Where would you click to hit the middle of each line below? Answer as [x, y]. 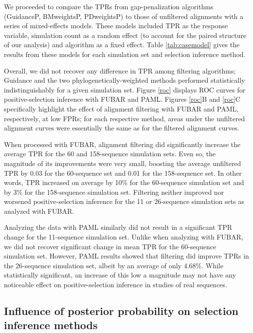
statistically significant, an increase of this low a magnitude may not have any [120, 275]
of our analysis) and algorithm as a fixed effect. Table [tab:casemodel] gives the [122, 45]
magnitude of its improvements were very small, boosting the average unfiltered [123, 163]
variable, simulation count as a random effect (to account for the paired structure [125, 35]
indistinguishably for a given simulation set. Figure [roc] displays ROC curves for [125, 89]
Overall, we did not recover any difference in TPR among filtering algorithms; [120, 70]
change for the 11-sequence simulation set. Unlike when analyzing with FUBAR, [124, 237]
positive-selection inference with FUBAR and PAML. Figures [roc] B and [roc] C [122, 99]
